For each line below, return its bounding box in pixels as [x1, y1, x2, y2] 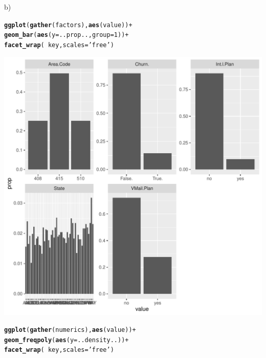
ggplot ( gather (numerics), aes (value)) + [4, 326, 136, 334]
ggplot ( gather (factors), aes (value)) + [4, 21, 132, 29]
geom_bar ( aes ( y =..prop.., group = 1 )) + [4, 31, 129, 39]
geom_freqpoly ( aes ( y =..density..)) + [4, 336, 129, 344]
